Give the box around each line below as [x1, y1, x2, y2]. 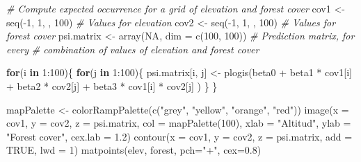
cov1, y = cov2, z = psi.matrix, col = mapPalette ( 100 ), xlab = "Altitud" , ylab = [6, 116, 351, 130]
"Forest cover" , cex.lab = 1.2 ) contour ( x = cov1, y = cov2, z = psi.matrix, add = [6, 129, 353, 143]
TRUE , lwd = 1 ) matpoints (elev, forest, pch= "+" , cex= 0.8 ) [6, 143, 262, 157]
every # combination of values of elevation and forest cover [6, 42, 259, 56]
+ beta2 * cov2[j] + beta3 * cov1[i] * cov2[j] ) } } [6, 78, 218, 93]
